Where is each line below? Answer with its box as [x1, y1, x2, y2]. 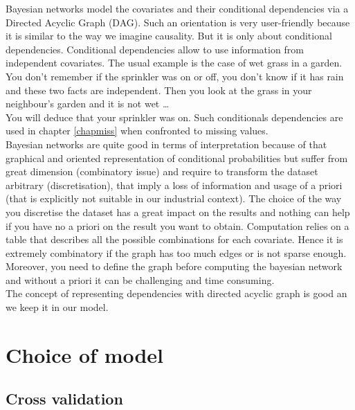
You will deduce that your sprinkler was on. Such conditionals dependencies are [6, 109, 343, 124]
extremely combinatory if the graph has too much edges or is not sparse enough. [6, 245, 347, 260]
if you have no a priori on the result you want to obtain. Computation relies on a [6, 218, 349, 233]
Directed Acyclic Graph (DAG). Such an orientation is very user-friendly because [6, 15, 350, 29]
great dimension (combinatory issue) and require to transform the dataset [6, 164, 318, 179]
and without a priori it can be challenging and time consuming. [6, 272, 275, 287]
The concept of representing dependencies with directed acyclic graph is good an [6, 286, 347, 301]
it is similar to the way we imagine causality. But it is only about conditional [6, 28, 332, 43]
